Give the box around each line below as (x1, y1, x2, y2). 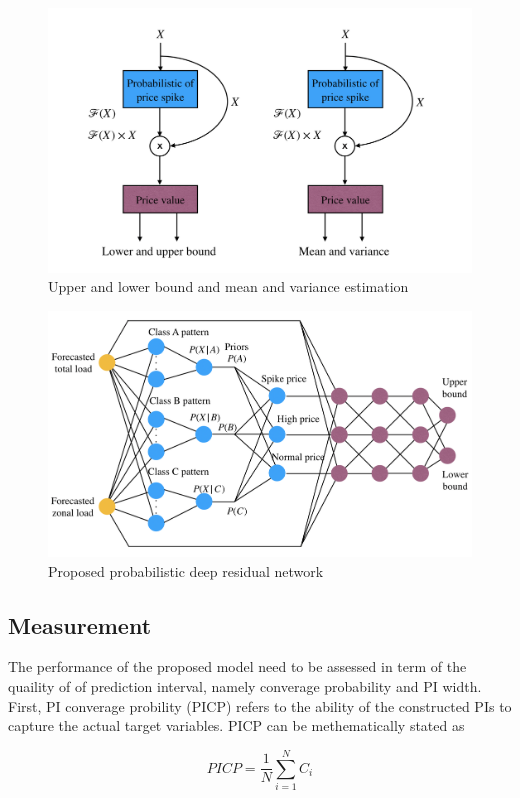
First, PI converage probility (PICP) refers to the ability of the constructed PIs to (8, 695, 512, 716)
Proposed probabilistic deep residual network (48, 560, 324, 581)
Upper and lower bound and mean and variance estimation (48, 276, 409, 297)
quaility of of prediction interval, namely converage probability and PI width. (8, 675, 482, 696)
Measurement (8, 609, 152, 640)
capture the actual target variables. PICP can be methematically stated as (8, 715, 465, 736)
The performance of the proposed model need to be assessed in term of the (8, 656, 467, 677)
